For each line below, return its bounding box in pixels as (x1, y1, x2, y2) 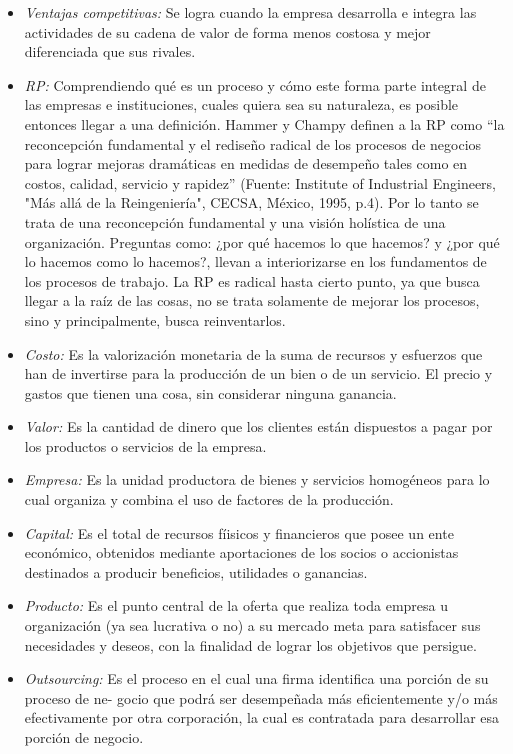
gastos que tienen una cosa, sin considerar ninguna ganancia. (24, 382, 397, 403)
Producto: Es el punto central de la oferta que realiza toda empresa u (24, 595, 449, 616)
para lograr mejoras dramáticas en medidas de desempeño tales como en (24, 153, 468, 174)
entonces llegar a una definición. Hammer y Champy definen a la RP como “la (24, 113, 505, 134)
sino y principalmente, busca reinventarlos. (24, 309, 286, 330)
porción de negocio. (24, 727, 144, 747)
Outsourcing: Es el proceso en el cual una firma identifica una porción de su (24, 668, 489, 689)
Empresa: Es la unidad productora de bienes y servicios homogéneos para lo (24, 469, 490, 490)
